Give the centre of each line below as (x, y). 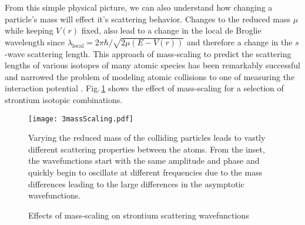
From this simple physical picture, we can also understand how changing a (139, 7)
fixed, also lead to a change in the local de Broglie (171, 30)
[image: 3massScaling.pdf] (81, 119)
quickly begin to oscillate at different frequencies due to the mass (145, 172)
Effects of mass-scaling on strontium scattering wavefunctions (139, 215)
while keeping (29, 30)
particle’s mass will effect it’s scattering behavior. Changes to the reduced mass (148, 19)
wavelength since (35, 42)
